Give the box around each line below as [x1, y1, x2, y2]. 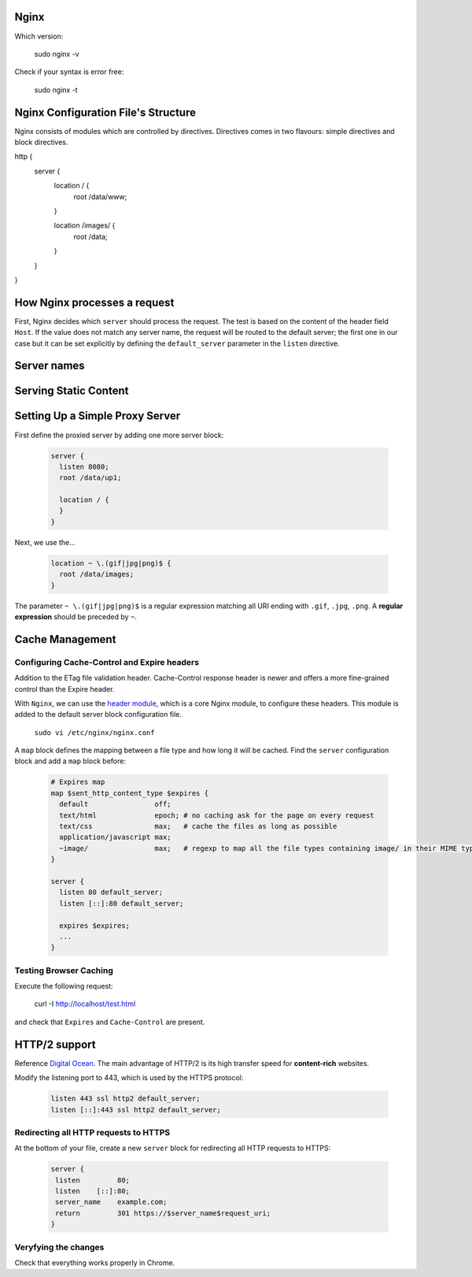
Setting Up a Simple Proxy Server [14, 410, 181, 423]
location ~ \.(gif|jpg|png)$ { [50, 559, 172, 567]
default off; [59, 800, 172, 809]
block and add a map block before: [14, 756, 126, 766]
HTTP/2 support [14, 1038, 96, 1051]
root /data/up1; [59, 473, 122, 482]
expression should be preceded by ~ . [14, 611, 138, 622]
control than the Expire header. [14, 684, 115, 693]
